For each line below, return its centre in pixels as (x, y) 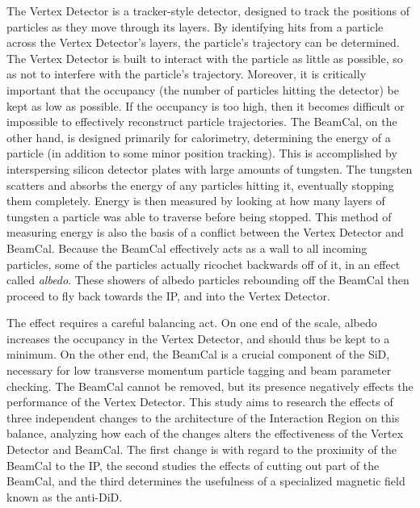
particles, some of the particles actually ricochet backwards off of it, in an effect (204, 264)
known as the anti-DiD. (65, 496)
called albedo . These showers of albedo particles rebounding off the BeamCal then (208, 280)
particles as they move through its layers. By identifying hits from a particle (195, 26)
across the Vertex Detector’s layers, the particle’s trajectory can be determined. (203, 42)
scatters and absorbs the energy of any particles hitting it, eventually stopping (200, 185)
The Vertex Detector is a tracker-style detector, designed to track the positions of (208, 10)
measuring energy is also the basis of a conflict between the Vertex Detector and (205, 232)
